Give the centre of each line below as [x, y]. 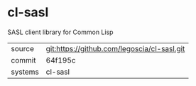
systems [25, 72]
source [22, 48]
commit [23, 60]
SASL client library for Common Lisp [60, 32]
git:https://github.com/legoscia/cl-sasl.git [115, 48]
